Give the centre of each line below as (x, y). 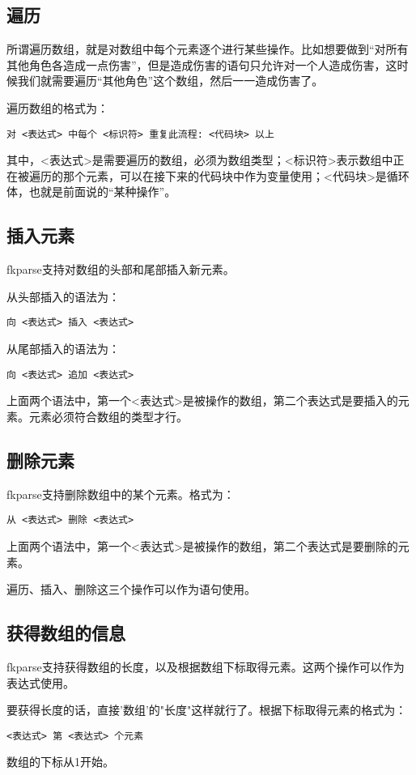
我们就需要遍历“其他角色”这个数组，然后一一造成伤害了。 (170, 81)
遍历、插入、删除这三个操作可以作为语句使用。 (131, 589)
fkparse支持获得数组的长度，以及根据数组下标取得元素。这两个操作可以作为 (206, 666)
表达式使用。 (40, 682)
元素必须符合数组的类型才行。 (108, 416)
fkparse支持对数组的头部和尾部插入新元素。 (121, 269)
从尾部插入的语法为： (63, 349)
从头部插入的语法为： (63, 296)
